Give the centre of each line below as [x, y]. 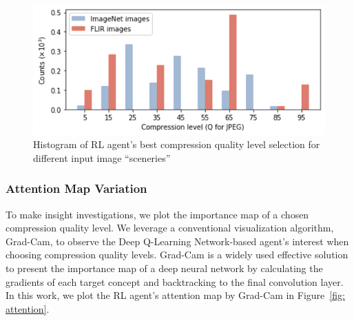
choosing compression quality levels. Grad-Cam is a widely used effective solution [177, 255]
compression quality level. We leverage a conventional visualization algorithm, [170, 228]
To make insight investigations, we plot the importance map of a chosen [157, 214]
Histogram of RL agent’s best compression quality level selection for [177, 144]
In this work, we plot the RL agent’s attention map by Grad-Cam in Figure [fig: [175, 295]
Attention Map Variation [76, 188]
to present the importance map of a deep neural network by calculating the [164, 268]
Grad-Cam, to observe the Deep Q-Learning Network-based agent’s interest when [177, 241]
